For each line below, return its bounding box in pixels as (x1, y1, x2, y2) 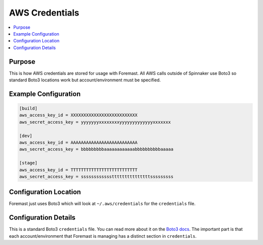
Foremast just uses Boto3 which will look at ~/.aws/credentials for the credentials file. (9, 201, 196, 207)
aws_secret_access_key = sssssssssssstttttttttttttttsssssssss (19, 173, 174, 179)
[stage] (19, 160, 38, 166)
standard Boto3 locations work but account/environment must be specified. (9, 77, 161, 83)
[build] (19, 106, 38, 112)
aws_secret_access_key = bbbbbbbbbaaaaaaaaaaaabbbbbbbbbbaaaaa (19, 147, 174, 152)
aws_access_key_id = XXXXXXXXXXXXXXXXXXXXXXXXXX (19, 113, 138, 118)
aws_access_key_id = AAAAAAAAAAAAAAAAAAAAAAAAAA (19, 139, 138, 145)
